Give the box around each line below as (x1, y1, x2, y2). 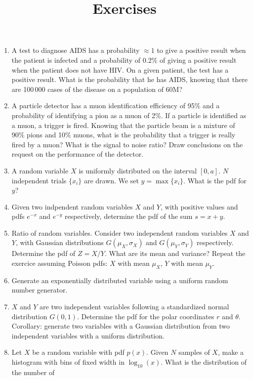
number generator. (11, 285, 68, 295)
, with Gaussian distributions (15, 237, 104, 248)
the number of (11, 367, 55, 377)
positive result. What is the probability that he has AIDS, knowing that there (11, 74, 248, 84)
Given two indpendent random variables (11, 201, 133, 211)
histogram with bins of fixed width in (11, 357, 125, 367)
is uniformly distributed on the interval (79, 165, 197, 175)
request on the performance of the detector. (11, 149, 144, 159)
